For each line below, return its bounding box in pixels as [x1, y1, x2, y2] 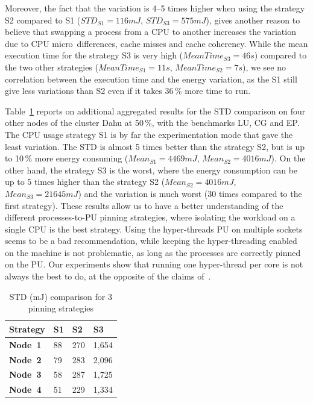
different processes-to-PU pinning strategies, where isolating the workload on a [5, 211, 296, 223]
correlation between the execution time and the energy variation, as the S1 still [5, 72, 297, 85]
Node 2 [9, 353, 42, 366]
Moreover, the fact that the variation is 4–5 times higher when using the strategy [5, 2, 305, 14]
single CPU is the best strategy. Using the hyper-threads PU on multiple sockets [5, 222, 303, 235]
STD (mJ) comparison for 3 [9, 290, 112, 302]
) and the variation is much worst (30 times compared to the [78, 187, 302, 199]
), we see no [242, 60, 286, 73]
